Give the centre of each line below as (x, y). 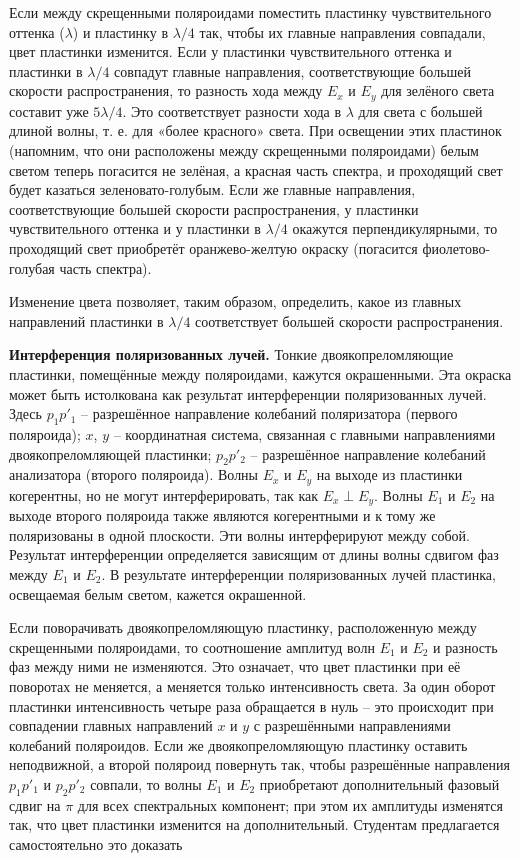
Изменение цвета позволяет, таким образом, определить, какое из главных (235, 301)
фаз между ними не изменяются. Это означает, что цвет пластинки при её (235, 666)
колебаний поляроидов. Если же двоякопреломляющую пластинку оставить (238, 744)
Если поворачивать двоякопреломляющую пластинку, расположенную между (243, 627)
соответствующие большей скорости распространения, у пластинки (214, 208)
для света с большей (420, 110)
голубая (32, 267)
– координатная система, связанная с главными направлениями (304, 433)
